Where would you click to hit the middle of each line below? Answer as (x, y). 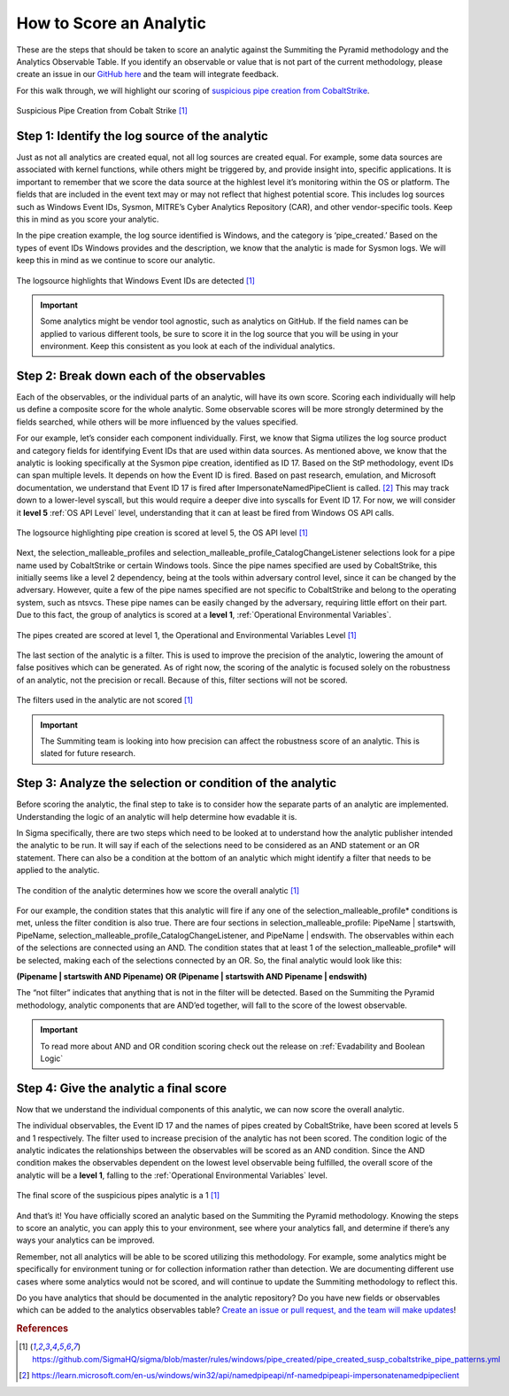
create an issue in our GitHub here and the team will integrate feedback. (147, 74)
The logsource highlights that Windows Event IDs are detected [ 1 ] (136, 280)
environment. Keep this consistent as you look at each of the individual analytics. (188, 347)
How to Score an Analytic (112, 23)
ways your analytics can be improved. (85, 1240)
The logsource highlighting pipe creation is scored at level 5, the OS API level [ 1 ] (162, 533)
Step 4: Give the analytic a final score (122, 1088)
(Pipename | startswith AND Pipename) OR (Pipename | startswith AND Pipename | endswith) (192, 976)
